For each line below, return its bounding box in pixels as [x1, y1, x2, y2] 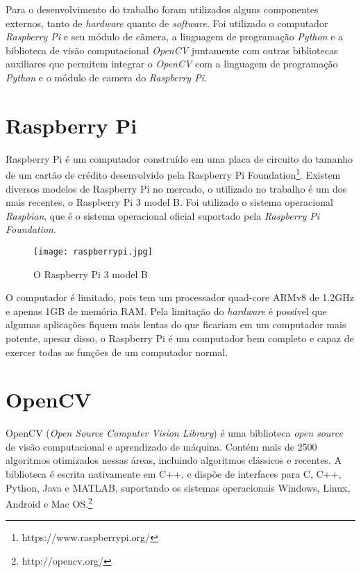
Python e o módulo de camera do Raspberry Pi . [6, 70, 207, 84]
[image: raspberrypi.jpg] [33, 246, 153, 257]
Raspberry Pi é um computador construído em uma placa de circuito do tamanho [6, 151, 353, 166]
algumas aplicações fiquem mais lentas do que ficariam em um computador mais [6, 317, 346, 332]
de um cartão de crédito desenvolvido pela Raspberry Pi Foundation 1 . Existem [6, 166, 341, 181]
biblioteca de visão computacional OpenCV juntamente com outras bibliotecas [6, 42, 338, 57]
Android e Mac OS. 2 [6, 494, 92, 510]
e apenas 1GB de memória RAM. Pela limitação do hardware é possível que [6, 303, 327, 318]
